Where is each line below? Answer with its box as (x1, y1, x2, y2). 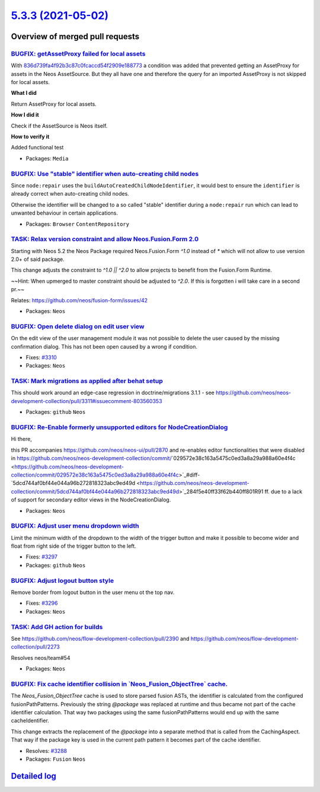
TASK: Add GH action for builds (11, 622, 103, 631)
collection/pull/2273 (11, 643, 60, 650)
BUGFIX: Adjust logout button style (11, 576, 114, 585)
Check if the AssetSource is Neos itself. (11, 122, 108, 129)
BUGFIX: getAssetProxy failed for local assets (11, 49, 146, 58)
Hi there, (11, 436, 32, 443)
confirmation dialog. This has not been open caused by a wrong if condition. (11, 343, 198, 350)
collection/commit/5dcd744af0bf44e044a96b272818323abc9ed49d (11, 488, 180, 495)
